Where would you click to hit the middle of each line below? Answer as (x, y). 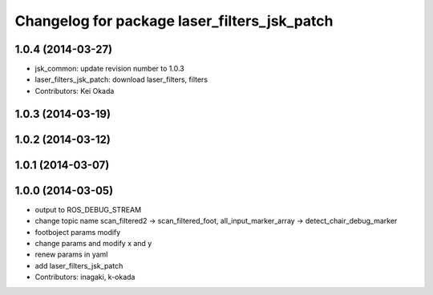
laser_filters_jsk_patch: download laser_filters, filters (121, 79)
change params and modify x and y (93, 243)
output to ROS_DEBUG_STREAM (88, 209)
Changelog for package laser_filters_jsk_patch (174, 21)
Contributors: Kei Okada (75, 91)
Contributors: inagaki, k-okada (85, 277)
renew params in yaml (71, 255)
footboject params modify (78, 232)
